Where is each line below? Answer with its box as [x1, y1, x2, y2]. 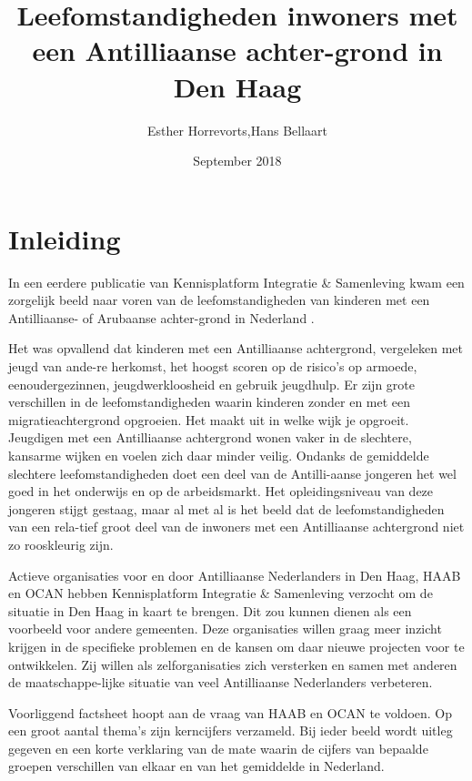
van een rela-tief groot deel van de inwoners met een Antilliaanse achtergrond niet [8, 517, 465, 536]
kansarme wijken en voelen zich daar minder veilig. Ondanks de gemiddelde [8, 445, 429, 464]
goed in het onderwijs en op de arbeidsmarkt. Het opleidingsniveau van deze [8, 482, 434, 501]
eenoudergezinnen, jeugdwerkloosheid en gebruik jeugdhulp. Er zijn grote [8, 374, 415, 393]
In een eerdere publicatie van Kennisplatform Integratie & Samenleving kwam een [8, 272, 465, 291]
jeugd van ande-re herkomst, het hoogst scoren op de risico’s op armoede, [8, 357, 417, 375]
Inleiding [8, 219, 121, 257]
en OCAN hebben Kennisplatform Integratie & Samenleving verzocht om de [8, 583, 433, 603]
